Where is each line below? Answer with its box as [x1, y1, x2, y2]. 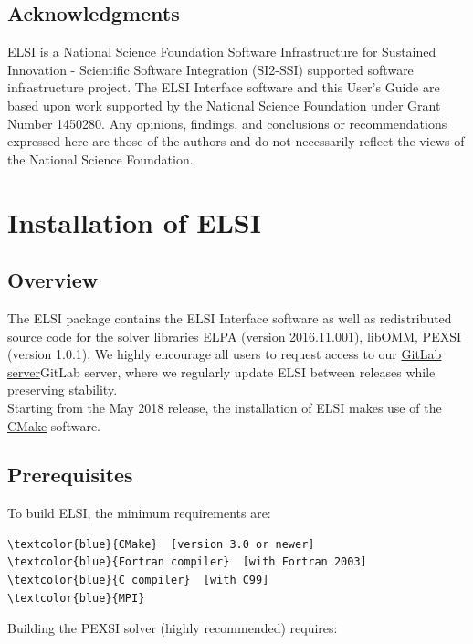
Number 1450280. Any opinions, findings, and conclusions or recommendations [7, 113, 447, 132]
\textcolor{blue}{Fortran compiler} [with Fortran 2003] [7, 555, 367, 569]
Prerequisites [7, 460, 133, 489]
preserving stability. [7, 380, 118, 399]
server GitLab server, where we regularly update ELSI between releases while [7, 362, 436, 381]
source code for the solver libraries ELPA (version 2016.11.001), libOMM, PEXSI [7, 326, 461, 345]
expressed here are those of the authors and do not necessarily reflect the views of [7, 132, 465, 151]
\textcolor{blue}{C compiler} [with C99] [7, 574, 269, 587]
